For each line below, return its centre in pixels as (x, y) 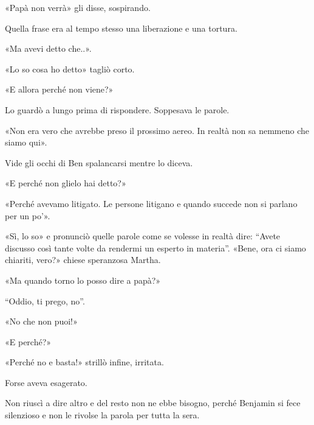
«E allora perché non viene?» (59, 89)
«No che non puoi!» (41, 321)
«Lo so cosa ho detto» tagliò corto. (70, 68)
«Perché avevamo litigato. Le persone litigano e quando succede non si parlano (151, 203)
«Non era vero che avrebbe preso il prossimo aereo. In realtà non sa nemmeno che (157, 130)
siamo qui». (26, 142)
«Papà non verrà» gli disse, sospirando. (78, 7)
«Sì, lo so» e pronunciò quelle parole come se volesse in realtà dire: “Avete (143, 236)
